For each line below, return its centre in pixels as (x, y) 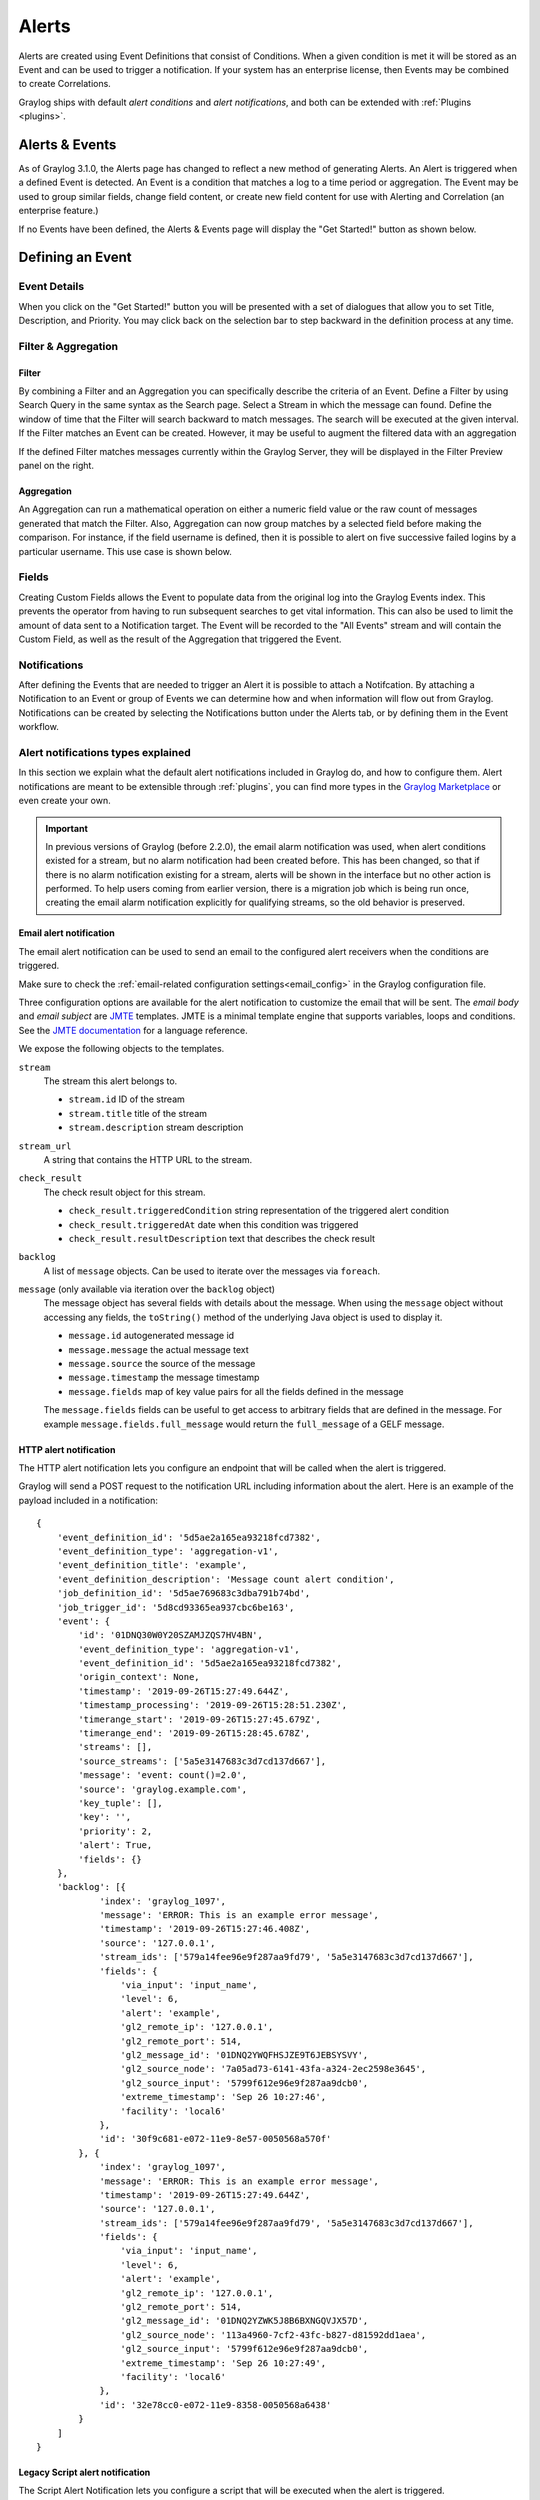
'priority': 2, (115, 1831)
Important (67, 828)
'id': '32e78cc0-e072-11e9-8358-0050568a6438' (215, 2404)
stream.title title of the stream (138, 1113)
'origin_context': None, (139, 1677)
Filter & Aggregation (68, 346)
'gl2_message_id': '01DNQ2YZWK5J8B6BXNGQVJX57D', (244, 2321)
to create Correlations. (65, 84)
